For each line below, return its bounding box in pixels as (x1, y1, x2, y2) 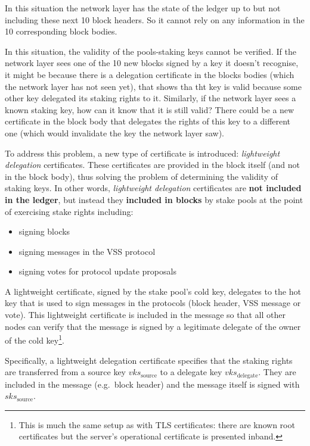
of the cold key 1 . (5, 332, 64, 346)
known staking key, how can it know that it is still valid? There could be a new (5, 103, 294, 116)
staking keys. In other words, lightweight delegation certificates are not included (5, 182, 302, 194)
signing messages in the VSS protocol (18, 245, 156, 257)
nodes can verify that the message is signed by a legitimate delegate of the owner (5, 320, 301, 332)
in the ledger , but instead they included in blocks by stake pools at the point (5, 193, 303, 205)
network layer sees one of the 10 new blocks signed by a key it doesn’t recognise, (5, 57, 299, 69)
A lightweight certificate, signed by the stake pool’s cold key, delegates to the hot (5, 285, 301, 297)
